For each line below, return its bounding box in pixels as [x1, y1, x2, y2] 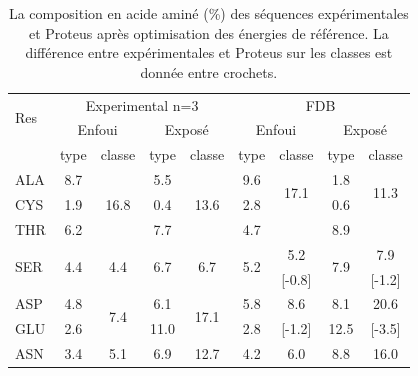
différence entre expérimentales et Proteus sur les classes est [25, 42, 393, 63]
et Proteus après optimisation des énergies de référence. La [28, 22, 389, 43]
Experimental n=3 [85, 94, 199, 115]
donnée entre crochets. [140, 61, 278, 82]
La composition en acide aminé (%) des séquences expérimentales [8, 3, 409, 23]
